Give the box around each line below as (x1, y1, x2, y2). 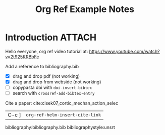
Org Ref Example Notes (35, 4, 135, 15)
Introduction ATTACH (5, 32, 97, 43)
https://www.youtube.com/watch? (89, 48, 160, 54)
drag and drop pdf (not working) (12, 73, 80, 79)
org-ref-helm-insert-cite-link (26, 112, 101, 118)
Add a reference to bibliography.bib (5, 63, 79, 69)
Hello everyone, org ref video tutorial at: (5, 48, 88, 54)
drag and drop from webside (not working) (12, 79, 101, 85)
